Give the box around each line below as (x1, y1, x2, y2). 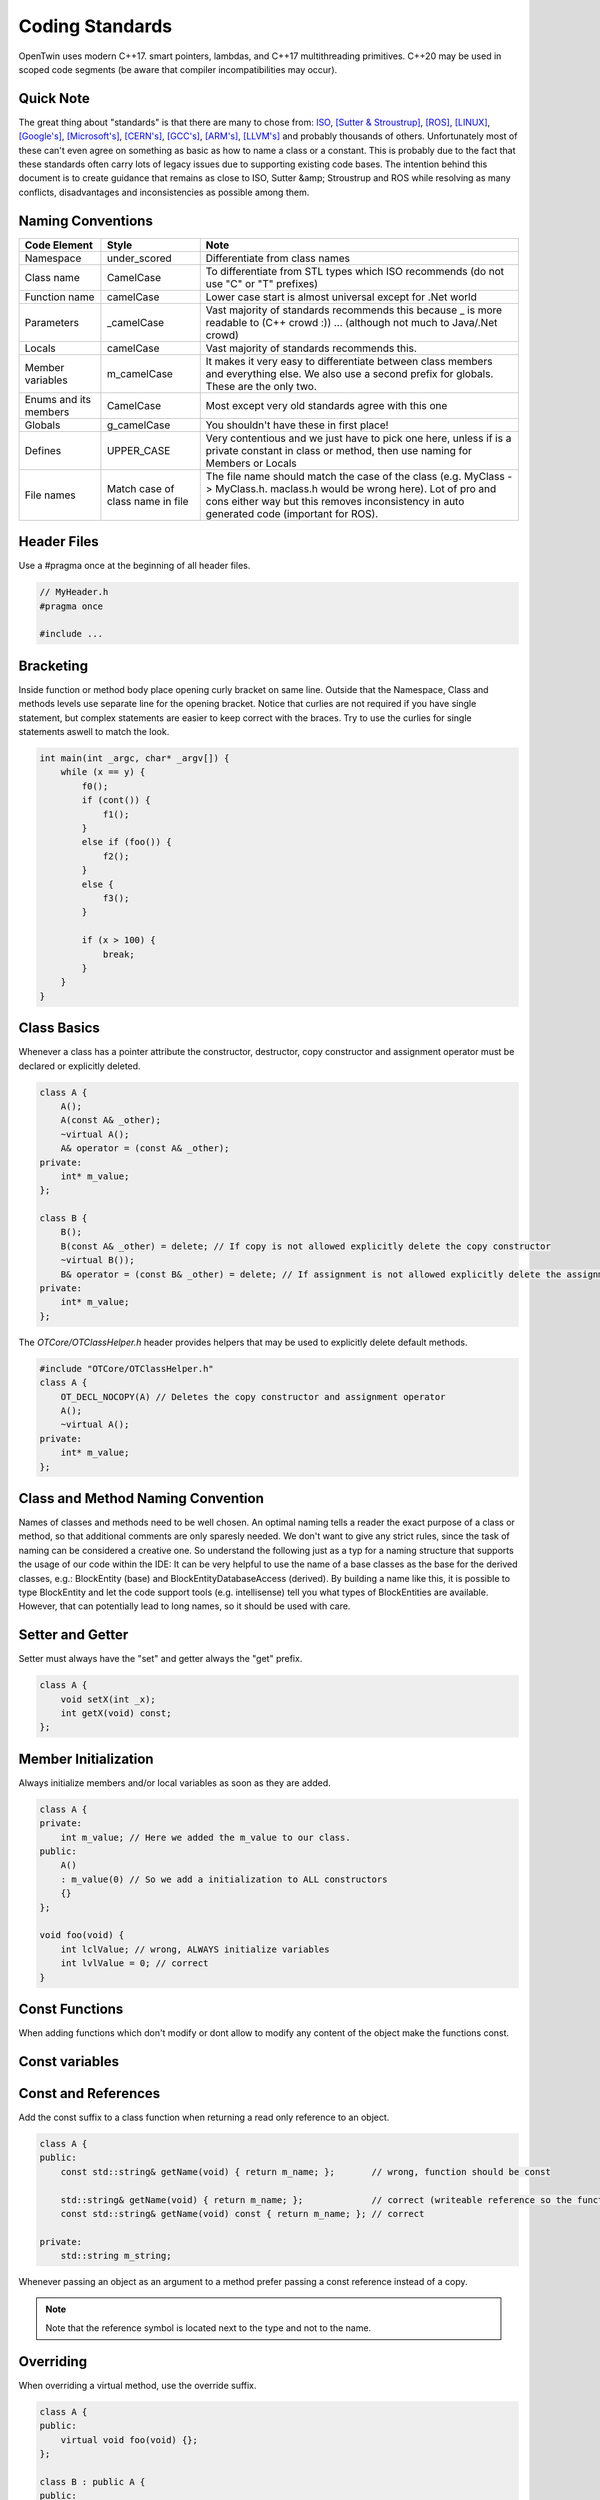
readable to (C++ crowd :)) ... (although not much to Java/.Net (205, 315, 498, 329)
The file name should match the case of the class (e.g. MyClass (205, 469, 505, 483)
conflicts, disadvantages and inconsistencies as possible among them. (18, 186, 310, 198)
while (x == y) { (60, 766, 146, 778)
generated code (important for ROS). (205, 506, 379, 520)
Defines (24, 443, 62, 457)
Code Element (24, 238, 94, 252)
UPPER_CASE (106, 443, 171, 457)
